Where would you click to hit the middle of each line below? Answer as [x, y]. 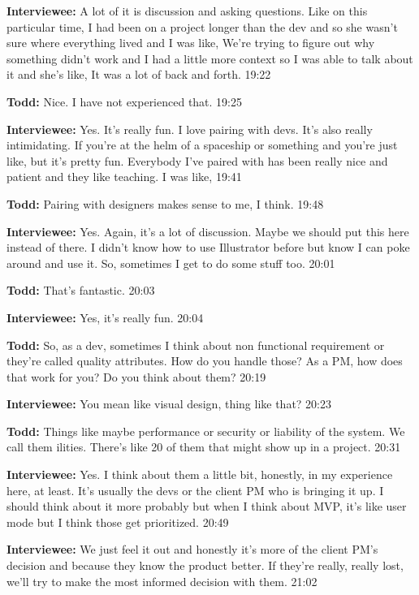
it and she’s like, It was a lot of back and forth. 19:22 [139, 74]
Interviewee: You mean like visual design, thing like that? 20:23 [169, 404]
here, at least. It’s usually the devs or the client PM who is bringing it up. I [195, 490]
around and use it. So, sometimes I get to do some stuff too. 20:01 [171, 263]
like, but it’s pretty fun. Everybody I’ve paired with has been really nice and [197, 160]
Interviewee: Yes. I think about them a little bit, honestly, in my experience [200, 474]
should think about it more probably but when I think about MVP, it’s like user [207, 506]
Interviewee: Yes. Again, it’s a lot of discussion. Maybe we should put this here [208, 231]
